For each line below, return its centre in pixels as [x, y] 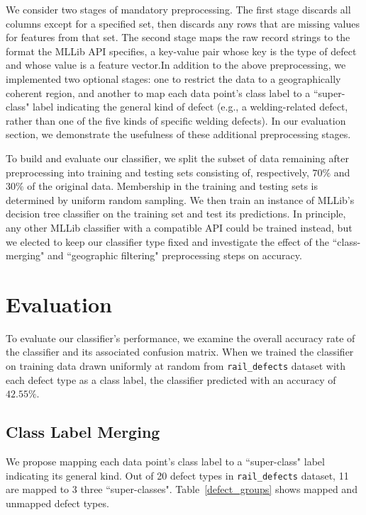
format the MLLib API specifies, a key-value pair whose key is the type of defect [181, 51]
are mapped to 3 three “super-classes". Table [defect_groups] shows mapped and [182, 489]
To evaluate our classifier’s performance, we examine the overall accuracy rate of [181, 338]
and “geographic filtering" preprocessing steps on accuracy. [174, 255]
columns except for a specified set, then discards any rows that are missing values [183, 23]
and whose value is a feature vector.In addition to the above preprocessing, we [176, 65]
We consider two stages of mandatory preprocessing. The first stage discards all [178, 9]
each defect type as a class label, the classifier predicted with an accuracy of [171, 379]
